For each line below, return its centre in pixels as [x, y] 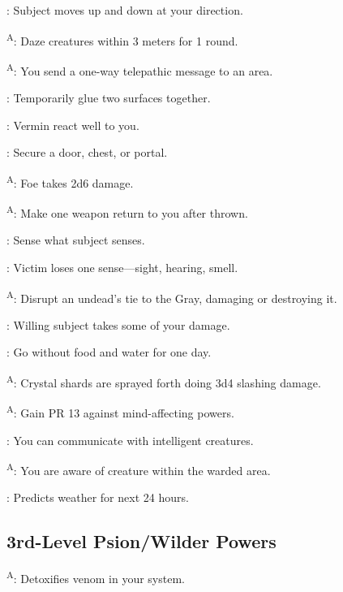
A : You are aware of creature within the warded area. [139, 469]
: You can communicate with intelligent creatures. [130, 440]
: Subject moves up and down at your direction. [125, 10]
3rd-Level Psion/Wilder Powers [141, 541]
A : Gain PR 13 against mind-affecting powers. [120, 411]
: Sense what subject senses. [76, 240]
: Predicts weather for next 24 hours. [98, 497]
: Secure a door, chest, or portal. [87, 152]
